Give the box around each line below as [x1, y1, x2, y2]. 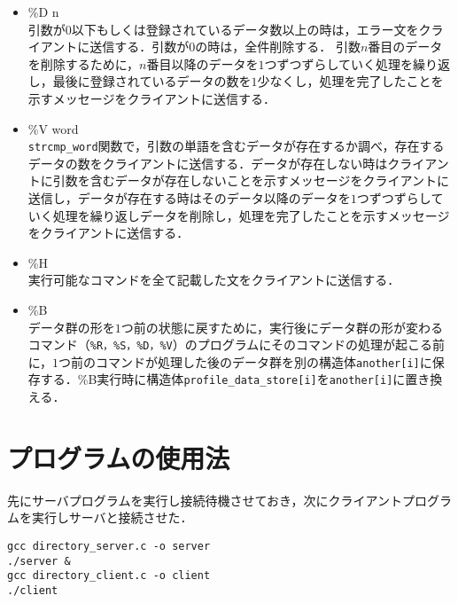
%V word [27, 119, 79, 137]
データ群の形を [27, 317, 115, 336]
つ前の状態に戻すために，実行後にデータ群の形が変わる [120, 317, 444, 336]
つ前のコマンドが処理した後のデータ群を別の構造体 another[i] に [58, 352, 432, 371]
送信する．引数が [89, 37, 190, 56]
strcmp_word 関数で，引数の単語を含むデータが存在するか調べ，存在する [27, 137, 445, 155]
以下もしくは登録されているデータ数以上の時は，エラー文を [71, 20, 419, 38]
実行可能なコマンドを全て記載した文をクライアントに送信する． [27, 270, 400, 289]
